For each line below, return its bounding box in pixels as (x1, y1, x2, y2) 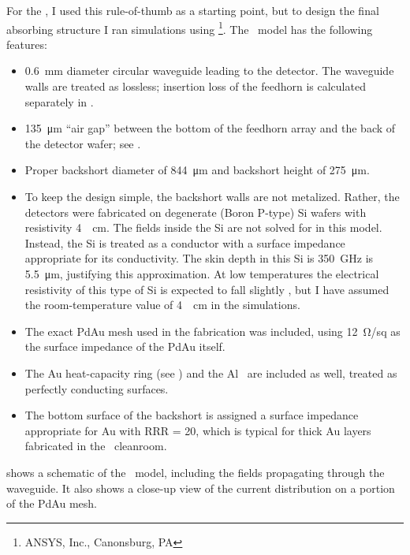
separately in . (24, 93, 94, 110)
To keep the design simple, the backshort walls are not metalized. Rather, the (24, 188, 400, 204)
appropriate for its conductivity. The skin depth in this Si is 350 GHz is (24, 250, 374, 266)
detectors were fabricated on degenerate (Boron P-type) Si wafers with (24, 203, 367, 220)
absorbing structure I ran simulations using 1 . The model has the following (6, 18, 373, 37)
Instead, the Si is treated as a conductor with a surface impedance (24, 234, 345, 251)
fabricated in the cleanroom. (24, 438, 167, 454)
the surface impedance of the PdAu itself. (24, 338, 225, 355)
